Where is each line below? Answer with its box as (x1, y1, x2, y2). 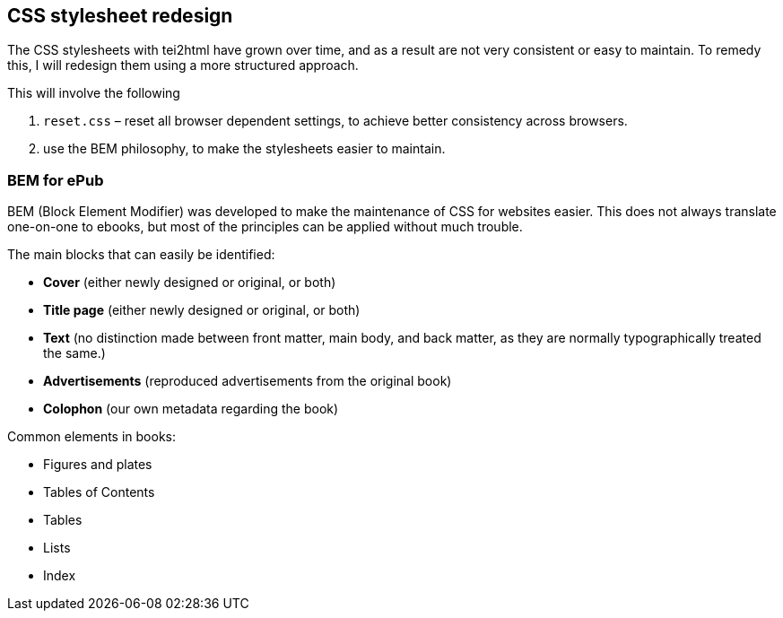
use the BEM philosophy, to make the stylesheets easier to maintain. (43, 141, 446, 157)
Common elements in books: (7, 429, 177, 445)
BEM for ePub (7, 170, 104, 189)
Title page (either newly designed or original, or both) (43, 302, 361, 318)
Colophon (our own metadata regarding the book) (43, 401, 339, 417)
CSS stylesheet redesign (7, 4, 233, 27)
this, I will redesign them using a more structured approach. (7, 57, 359, 74)
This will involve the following (7, 85, 180, 101)
